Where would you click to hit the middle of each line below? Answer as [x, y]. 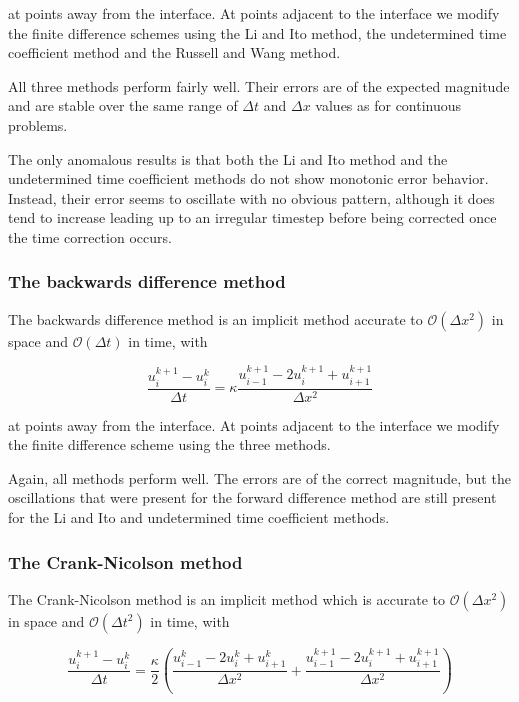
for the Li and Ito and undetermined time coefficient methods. [199, 516]
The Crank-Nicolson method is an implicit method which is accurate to [227, 598]
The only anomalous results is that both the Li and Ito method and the [228, 158]
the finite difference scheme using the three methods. [169, 444]
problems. [38, 124]
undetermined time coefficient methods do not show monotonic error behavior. [248, 178]
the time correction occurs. [90, 236]
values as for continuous [388, 105]
